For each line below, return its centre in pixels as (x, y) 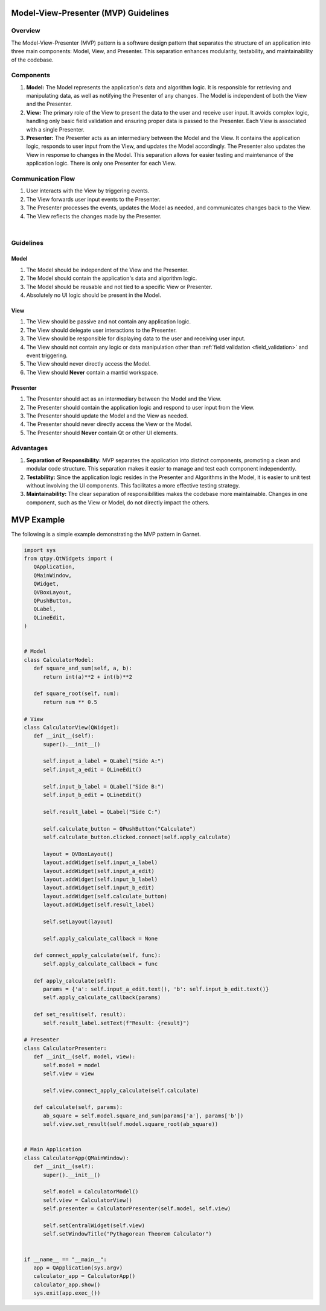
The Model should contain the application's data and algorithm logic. (112, 278)
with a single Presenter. (55, 129)
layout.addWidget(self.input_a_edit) (99, 871)
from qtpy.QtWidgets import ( (69, 559)
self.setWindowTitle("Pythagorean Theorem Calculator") (127, 1234)
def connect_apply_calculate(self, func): (97, 955)
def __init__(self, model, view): (85, 1057)
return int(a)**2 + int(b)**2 (88, 677)
